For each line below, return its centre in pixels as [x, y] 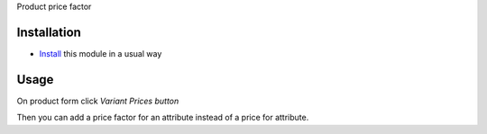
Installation [49, 32]
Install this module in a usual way [101, 53]
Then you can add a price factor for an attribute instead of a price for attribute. [163, 118]
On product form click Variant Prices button [98, 101]
